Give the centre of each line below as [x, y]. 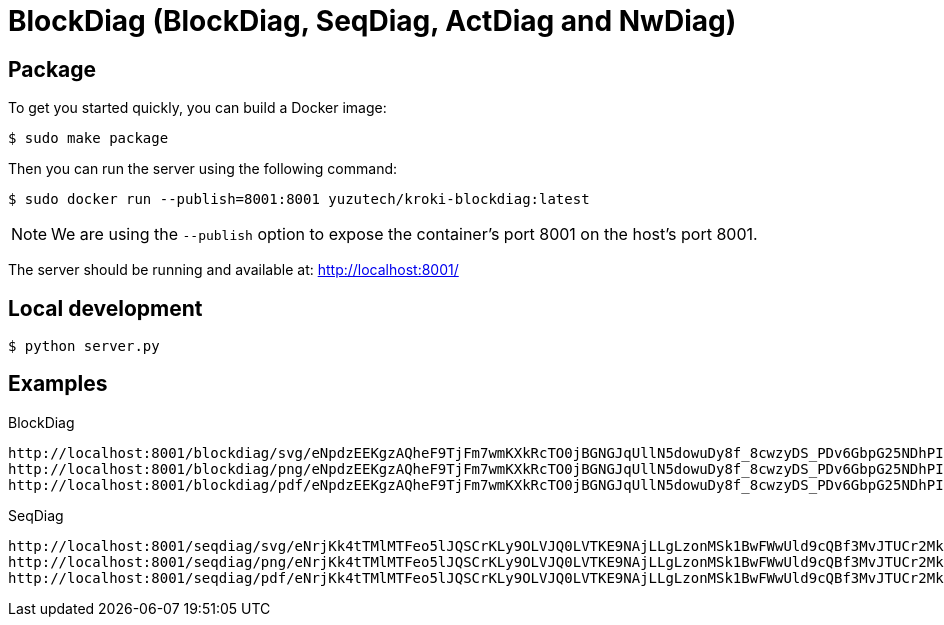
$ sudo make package [88, 138]
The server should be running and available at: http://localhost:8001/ [233, 270]
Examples [58, 384]
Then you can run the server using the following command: [203, 169]
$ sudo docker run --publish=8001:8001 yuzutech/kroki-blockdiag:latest [299, 199]
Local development [105, 308]
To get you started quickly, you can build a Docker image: [197, 108]
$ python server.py [84, 346]
